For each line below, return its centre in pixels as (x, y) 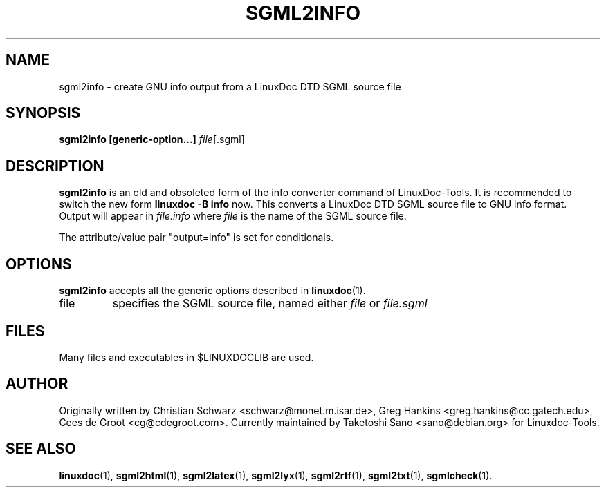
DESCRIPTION (55, 166)
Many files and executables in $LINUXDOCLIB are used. (186, 357)
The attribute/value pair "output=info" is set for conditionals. (196, 238)
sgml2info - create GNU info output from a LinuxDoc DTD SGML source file (230, 86)
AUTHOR (37, 384)
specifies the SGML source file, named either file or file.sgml (270, 303)
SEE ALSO (41, 449)
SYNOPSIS (43, 113)
